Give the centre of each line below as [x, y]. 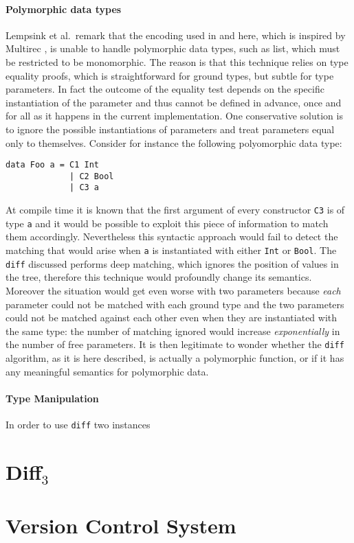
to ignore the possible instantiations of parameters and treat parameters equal [170, 129]
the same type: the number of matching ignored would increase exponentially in [173, 331]
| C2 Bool [92, 176]
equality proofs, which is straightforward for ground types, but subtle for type [170, 75]
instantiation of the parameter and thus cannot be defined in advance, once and [174, 102]
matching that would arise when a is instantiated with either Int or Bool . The [171, 250]
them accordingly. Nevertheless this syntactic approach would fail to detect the [172, 236]
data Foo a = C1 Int [53, 165]
